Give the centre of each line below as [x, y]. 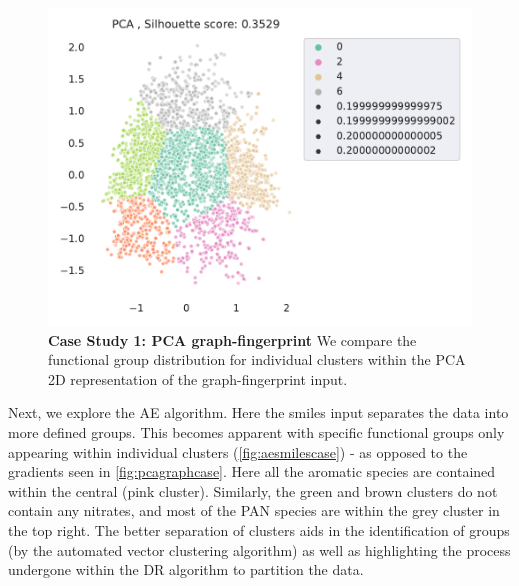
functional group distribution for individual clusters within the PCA [257, 359]
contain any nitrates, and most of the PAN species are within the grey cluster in [254, 510]
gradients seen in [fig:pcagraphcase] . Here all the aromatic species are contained [252, 471]
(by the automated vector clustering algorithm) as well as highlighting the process [259, 549]
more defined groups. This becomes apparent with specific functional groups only [256, 431]
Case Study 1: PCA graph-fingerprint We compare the [232, 339]
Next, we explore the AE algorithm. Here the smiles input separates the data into [258, 412]
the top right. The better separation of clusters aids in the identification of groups [259, 529]
